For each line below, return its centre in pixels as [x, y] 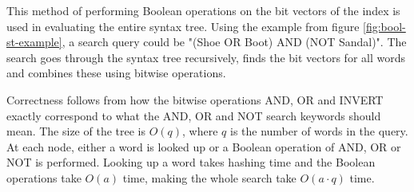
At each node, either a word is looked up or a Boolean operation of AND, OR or [204, 146]
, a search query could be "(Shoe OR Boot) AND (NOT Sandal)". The [234, 42]
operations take [44, 177]
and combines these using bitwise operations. [116, 73]
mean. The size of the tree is [76, 131]
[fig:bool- [384, 26]
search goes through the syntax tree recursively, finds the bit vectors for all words [206, 57]
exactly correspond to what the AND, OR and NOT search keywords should [194, 115]
